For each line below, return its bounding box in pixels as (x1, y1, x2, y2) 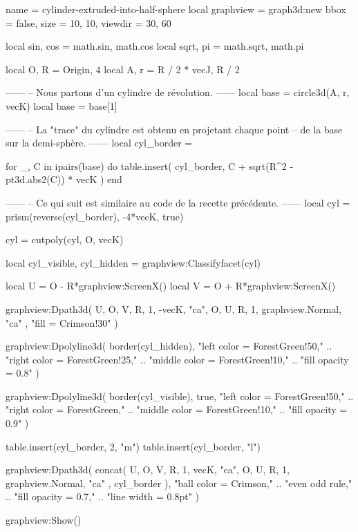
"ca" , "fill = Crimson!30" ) (6, 315, 118, 330)
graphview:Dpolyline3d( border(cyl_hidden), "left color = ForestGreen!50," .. (6, 339, 332, 353)
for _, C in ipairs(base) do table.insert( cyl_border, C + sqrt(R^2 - (6, 158, 294, 173)
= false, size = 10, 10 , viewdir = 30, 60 (6, 15, 171, 30)
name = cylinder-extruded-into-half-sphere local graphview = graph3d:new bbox (6, 2, 346, 16)
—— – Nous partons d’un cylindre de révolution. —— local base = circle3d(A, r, (6, 85, 350, 99)
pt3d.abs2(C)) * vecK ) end (6, 172, 122, 187)
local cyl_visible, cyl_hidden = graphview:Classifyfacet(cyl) (6, 255, 261, 269)
